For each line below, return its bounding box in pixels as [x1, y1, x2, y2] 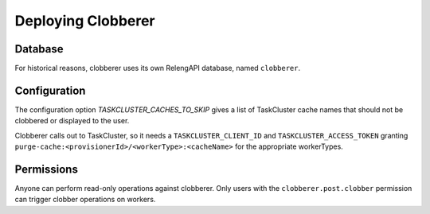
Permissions [14, 162, 79, 176]
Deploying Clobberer [14, 12, 155, 29]
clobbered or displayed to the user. [14, 116, 130, 126]
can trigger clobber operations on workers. [14, 195, 156, 204]
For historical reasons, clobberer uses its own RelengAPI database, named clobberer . [14, 64, 301, 73]
